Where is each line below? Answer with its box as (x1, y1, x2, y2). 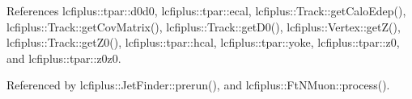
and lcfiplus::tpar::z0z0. (6, 49, 121, 66)
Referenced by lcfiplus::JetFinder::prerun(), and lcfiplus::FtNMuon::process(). (6, 76, 390, 93)
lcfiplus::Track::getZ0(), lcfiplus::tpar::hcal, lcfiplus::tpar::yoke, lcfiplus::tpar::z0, (6, 34, 400, 51)
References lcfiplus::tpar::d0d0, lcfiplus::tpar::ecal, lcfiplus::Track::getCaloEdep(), (6, 2, 406, 19)
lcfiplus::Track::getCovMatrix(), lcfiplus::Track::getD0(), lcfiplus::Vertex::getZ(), (6, 18, 401, 35)
